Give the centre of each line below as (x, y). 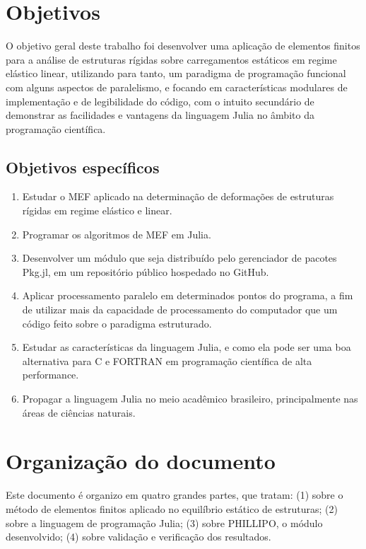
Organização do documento (141, 461)
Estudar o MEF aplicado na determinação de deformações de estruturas (178, 196)
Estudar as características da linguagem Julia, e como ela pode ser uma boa (187, 347)
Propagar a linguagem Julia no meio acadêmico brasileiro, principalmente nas (190, 399)
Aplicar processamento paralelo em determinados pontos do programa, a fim (188, 295)
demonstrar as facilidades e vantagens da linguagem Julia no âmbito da (160, 115)
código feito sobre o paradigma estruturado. (117, 323)
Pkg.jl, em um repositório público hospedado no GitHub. (146, 271)
